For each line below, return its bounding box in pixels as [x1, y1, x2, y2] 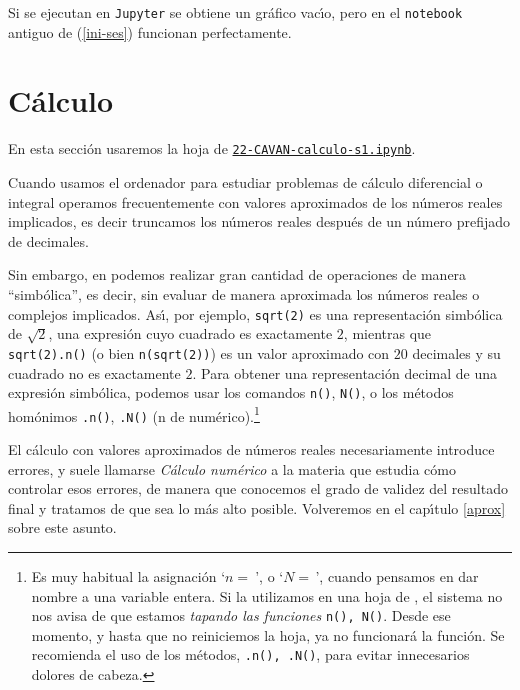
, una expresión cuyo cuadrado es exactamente [48, 323, 333, 344]
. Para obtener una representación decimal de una [192, 362, 497, 383]
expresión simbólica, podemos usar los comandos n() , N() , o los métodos [8, 382, 454, 403]
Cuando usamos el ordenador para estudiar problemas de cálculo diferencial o [8, 172, 483, 193]
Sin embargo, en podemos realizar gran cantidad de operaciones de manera [8, 264, 467, 285]
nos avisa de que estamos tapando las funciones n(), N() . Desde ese [31, 605, 451, 626]
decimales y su [412, 342, 501, 363]
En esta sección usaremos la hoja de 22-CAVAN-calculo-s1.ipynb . [8, 138, 416, 159]
